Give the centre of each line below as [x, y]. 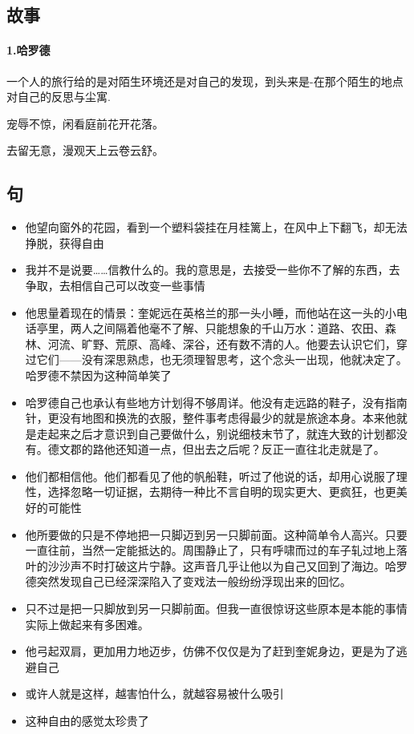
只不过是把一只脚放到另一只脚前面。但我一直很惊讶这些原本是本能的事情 [216, 609]
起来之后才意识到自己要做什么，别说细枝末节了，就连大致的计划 [216, 433]
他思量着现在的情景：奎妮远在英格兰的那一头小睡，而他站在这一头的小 [211, 312]
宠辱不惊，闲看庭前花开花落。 [85, 123]
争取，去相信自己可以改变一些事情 [115, 285]
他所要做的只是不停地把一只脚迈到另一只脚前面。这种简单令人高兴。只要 [216, 534]
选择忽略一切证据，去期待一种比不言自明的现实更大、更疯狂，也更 [222, 492]
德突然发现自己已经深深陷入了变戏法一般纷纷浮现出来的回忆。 [188, 581]
